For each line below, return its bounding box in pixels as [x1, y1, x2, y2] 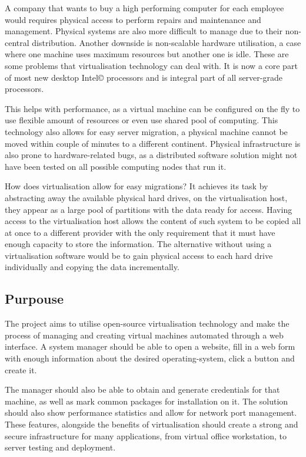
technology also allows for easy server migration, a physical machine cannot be [5, 125, 288, 137]
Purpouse [5, 290, 64, 308]
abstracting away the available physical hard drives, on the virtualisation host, [5, 191, 288, 203]
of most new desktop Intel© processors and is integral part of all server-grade [5, 71, 282, 83]
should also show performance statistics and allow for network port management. [5, 406, 297, 419]
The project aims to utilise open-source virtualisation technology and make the [5, 317, 290, 330]
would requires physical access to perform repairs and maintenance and [5, 13, 261, 25]
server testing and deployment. [5, 441, 116, 453]
